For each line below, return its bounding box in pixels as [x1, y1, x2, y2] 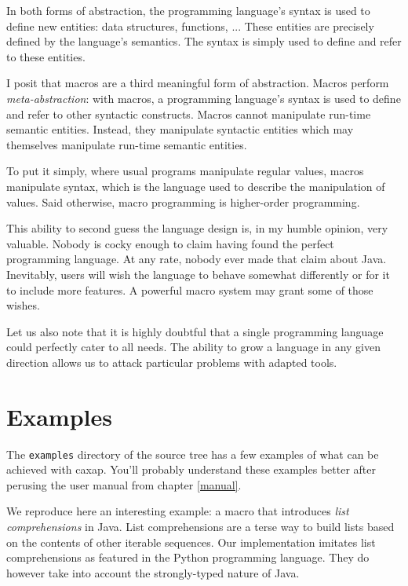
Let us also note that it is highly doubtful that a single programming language [6, 323, 384, 339]
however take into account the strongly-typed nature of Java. [6, 564, 300, 581]
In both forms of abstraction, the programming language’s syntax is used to [6, 2, 370, 18]
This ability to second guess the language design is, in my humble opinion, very [6, 220, 388, 236]
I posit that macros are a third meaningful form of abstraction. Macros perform [6, 75, 389, 91]
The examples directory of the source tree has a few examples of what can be [6, 445, 379, 462]
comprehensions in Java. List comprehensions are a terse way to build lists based [6, 518, 395, 535]
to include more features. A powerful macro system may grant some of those [6, 281, 373, 298]
